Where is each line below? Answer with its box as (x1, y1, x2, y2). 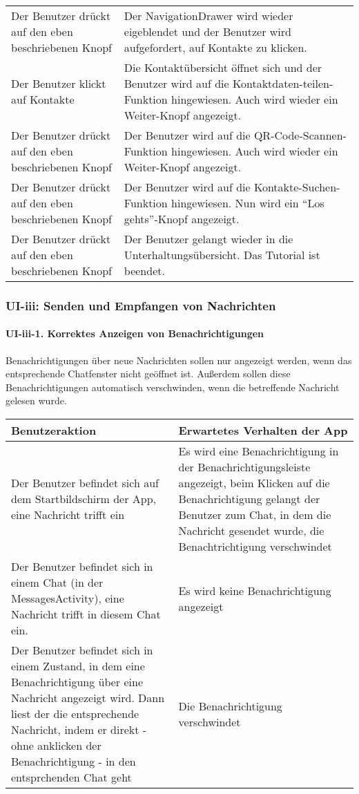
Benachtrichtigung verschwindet (178, 538, 332, 555)
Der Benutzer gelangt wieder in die (124, 231, 293, 247)
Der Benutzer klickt (11, 75, 106, 91)
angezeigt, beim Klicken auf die (178, 475, 330, 491)
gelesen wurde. (6, 393, 67, 408)
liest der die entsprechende (11, 706, 139, 722)
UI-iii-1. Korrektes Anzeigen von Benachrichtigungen (6, 326, 264, 341)
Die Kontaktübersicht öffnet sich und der (124, 59, 322, 75)
